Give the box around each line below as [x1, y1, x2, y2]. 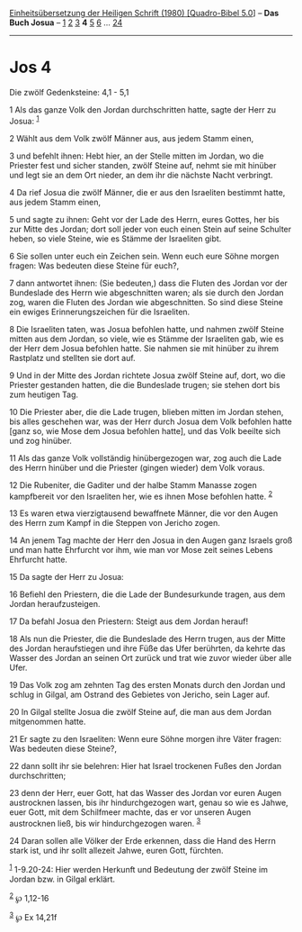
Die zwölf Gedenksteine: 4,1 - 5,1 [9, 86, 129, 97]
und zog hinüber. [9, 435, 72, 446]
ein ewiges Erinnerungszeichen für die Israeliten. [9, 306, 191, 317]
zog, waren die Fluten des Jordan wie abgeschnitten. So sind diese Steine [9, 296, 283, 307]
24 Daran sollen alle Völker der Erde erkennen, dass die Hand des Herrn [9, 835, 277, 846]
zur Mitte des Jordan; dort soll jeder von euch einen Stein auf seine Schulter [9, 223, 292, 234]
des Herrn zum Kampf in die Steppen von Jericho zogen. [9, 518, 220, 529]
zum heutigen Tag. [9, 389, 79, 400]
